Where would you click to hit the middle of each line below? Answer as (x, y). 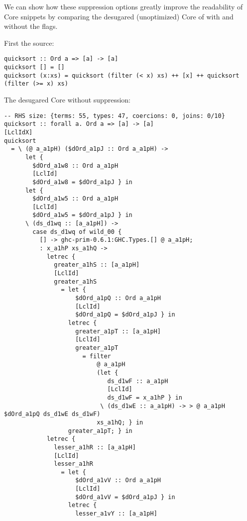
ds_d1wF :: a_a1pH (138, 381)
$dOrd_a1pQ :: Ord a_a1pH (118, 298)
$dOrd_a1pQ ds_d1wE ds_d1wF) (52, 414)
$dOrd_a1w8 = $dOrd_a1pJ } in (82, 182)
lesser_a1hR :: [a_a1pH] (95, 447)
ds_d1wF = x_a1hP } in (145, 397)
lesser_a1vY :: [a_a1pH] (116, 514)
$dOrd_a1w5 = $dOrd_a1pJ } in (82, 215)
